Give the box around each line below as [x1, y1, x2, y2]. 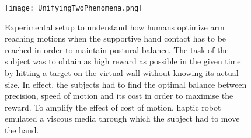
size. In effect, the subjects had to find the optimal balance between [5, 78, 247, 90]
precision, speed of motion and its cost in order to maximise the [5, 89, 233, 102]
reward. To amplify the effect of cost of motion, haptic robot [5, 101, 221, 113]
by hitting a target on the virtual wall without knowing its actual [5, 67, 239, 79]
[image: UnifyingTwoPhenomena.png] [5, 4, 143, 12]
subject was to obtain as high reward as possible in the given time [5, 55, 241, 67]
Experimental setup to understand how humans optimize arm [5, 20, 225, 33]
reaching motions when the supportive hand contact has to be [5, 32, 226, 44]
